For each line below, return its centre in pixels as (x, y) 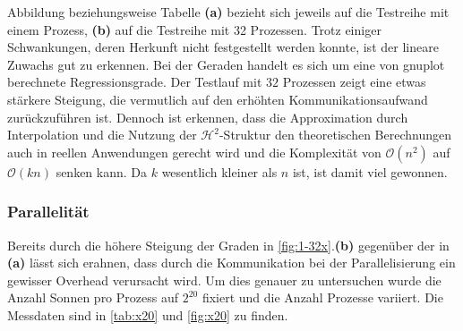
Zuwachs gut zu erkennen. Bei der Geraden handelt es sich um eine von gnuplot (226, 64)
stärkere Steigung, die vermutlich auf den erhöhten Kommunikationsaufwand (218, 99)
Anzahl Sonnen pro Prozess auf (93, 297)
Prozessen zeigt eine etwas (354, 82)
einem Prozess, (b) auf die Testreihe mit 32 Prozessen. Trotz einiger (194, 29)
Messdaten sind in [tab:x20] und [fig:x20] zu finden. (148, 314)
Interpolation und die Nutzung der (102, 135)
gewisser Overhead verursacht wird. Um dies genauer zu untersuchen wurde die (224, 280)
